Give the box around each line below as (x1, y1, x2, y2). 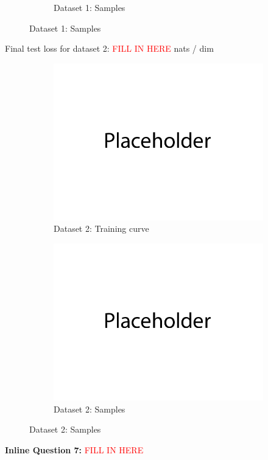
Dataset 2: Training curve (54, 222, 149, 235)
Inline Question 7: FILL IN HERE (5, 443, 144, 456)
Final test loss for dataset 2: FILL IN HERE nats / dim (5, 42, 214, 55)
